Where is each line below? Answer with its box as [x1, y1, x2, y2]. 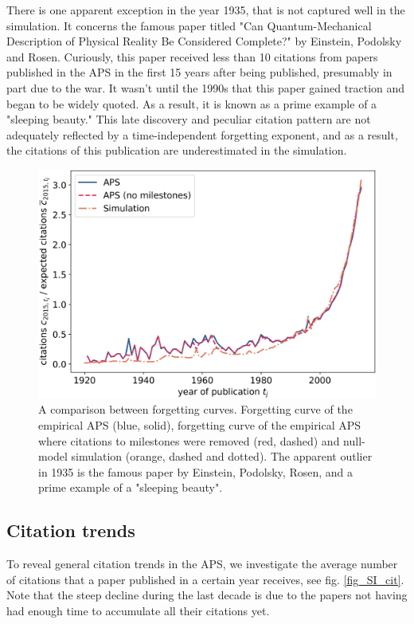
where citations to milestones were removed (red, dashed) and [38, 432, 340, 449]
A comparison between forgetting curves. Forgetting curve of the [38, 401, 353, 418]
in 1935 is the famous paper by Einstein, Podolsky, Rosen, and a [38, 463, 353, 480]
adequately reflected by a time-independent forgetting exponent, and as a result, [6, 126, 398, 143]
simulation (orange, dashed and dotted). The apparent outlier [71, 448, 373, 465]
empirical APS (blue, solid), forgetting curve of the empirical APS [38, 417, 361, 434]
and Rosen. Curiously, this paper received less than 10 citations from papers [6, 48, 378, 65]
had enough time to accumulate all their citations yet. [6, 602, 270, 619]
